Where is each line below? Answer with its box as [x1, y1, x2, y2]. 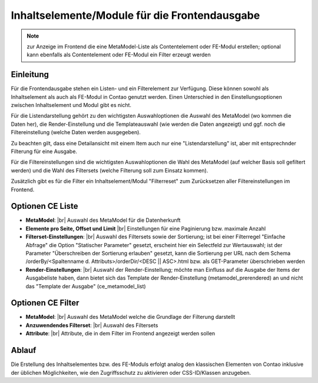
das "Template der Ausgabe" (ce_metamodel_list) [25, 282, 147, 289]
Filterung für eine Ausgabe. [11, 148, 78, 155]
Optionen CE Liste [11, 201, 78, 211]
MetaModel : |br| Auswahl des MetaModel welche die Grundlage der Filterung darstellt [25, 314, 236, 321]
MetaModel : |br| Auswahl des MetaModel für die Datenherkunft [25, 217, 181, 224]
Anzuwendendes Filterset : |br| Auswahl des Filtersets [25, 321, 158, 329]
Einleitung [11, 69, 49, 79]
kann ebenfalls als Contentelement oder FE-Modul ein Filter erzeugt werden [26, 51, 211, 58]
